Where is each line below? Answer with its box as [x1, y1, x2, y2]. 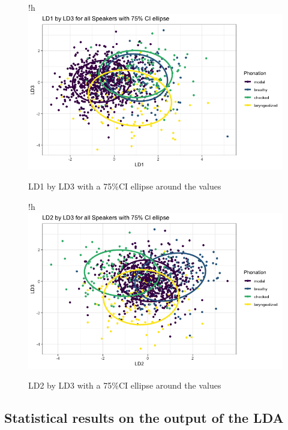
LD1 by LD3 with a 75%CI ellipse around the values [28, 180, 221, 193]
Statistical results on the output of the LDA [4, 408, 284, 427]
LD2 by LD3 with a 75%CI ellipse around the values [28, 379, 221, 392]
